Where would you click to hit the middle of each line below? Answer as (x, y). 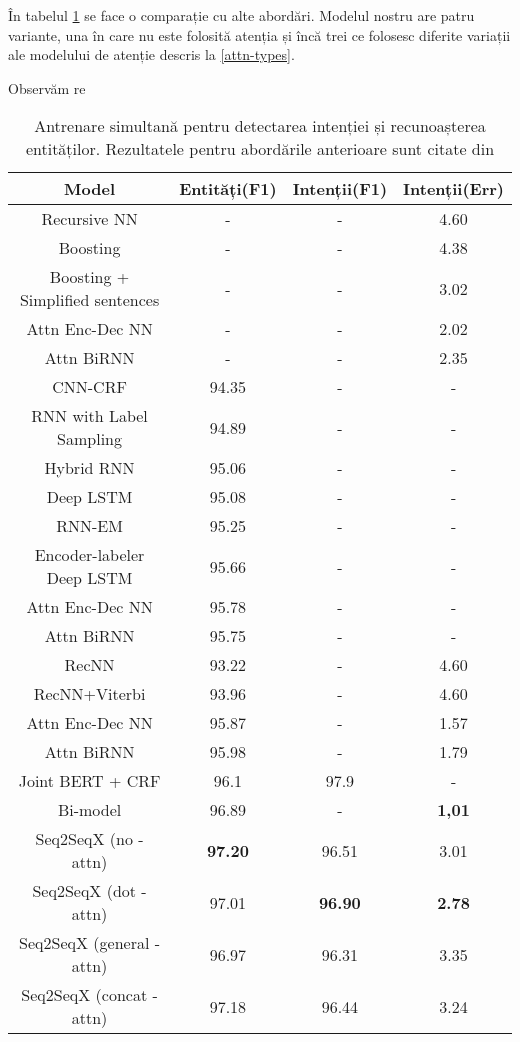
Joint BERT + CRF (89, 781)
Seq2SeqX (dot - (89, 891)
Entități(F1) (228, 189)
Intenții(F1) (340, 189)
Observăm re (47, 87)
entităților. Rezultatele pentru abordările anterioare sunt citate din (260, 149)
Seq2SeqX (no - (89, 839)
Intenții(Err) (453, 189)
